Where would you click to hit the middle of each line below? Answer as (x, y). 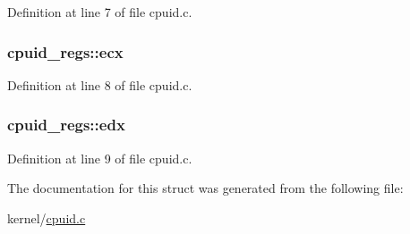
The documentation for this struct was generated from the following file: (205, 188)
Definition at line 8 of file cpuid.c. (100, 84)
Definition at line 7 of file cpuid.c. (100, 12)
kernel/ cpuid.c (47, 217)
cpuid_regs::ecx (65, 51)
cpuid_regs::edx (66, 125)
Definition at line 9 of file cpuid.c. (100, 158)
